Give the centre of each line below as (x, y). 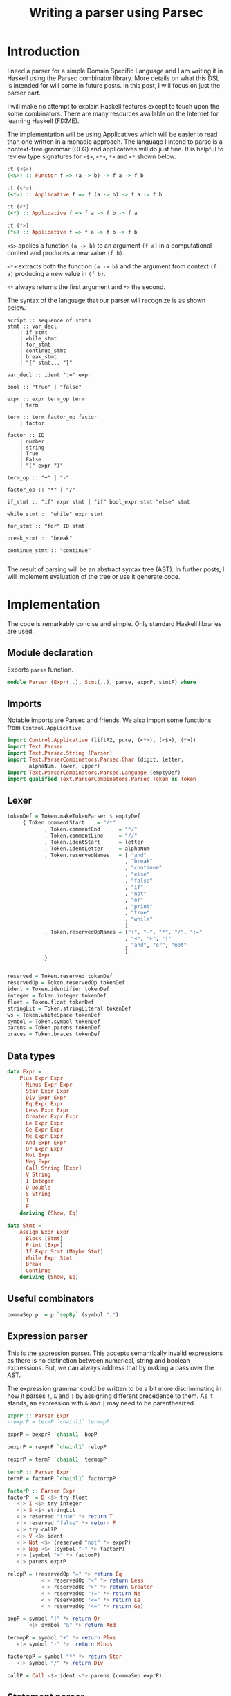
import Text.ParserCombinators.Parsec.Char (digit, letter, (96, 759)
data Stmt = (24, 1226)
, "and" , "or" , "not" (156, 945)
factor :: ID (26, 435)
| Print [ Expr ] (41, 1245)
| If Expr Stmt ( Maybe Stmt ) (62, 1251)
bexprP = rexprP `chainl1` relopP (57, 1447)
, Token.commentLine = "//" (91, 836)
